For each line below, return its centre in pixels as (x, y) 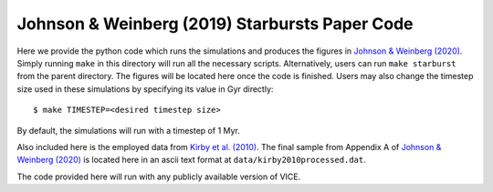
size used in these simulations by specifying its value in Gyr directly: (145, 89)
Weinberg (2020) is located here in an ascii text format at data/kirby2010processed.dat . (191, 160)
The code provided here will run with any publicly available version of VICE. (159, 177)
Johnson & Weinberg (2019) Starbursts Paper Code (215, 24)
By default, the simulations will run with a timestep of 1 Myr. (129, 130)
